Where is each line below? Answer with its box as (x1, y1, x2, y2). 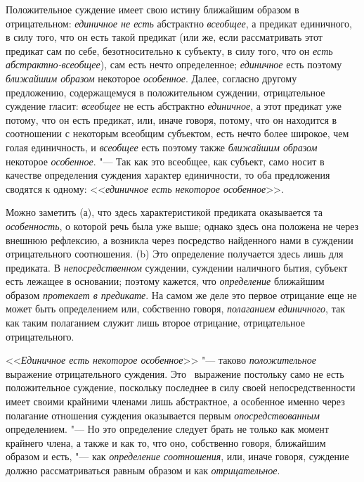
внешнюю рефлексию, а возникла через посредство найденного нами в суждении (6, 232, 353, 247)
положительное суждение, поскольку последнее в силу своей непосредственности (6, 380, 356, 395)
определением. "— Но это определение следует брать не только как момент (6, 421, 329, 436)
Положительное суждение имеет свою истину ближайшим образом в (6, 2, 299, 16)
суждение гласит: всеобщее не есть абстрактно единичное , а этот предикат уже (6, 99, 342, 113)
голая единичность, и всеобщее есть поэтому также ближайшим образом (6, 139, 318, 154)
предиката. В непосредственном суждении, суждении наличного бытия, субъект (6, 260, 348, 274)
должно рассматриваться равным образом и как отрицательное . (6, 463, 280, 477)
